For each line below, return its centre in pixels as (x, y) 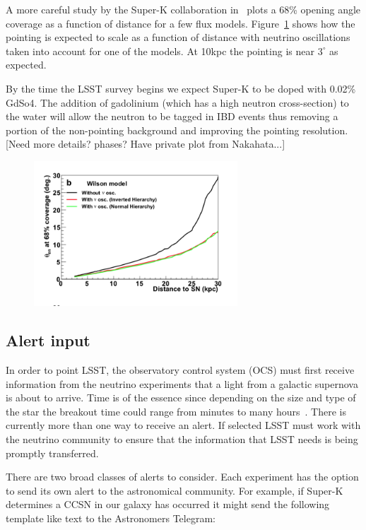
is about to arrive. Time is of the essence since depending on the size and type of (181, 397)
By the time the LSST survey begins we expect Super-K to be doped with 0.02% (181, 88)
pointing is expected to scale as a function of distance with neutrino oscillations (178, 37)
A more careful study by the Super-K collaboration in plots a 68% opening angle (183, 9)
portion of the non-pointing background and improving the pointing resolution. (177, 130)
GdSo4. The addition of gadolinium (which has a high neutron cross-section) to (177, 102)
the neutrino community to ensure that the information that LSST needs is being (182, 439)
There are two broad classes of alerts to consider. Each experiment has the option (182, 477)
